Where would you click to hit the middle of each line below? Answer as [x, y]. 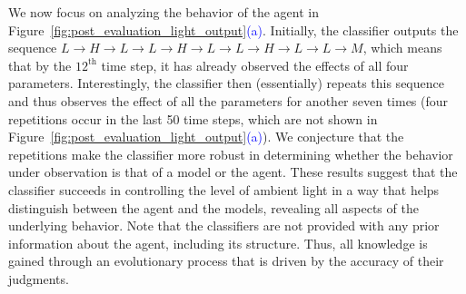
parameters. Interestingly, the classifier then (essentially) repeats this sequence [226, 83]
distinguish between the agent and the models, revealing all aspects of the [213, 207]
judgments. [39, 278]
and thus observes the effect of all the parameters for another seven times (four [228, 100]
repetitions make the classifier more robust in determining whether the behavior [231, 154]
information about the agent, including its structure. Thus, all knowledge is [218, 243]
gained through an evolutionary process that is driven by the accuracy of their [226, 261]
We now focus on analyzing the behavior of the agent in [164, 12]
